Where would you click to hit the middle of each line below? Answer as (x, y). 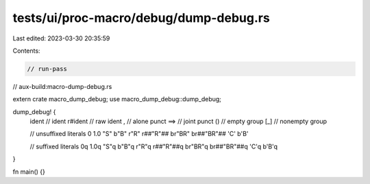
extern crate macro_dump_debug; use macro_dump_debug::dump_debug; (117, 99)
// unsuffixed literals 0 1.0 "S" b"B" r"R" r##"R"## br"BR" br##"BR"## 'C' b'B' (139, 134)
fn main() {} (29, 172)
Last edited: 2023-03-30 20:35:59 (61, 38)
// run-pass (47, 69)
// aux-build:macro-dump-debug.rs (62, 86)
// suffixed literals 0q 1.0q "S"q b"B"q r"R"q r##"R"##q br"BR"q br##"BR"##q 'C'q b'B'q (153, 146)
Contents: (26, 51)
